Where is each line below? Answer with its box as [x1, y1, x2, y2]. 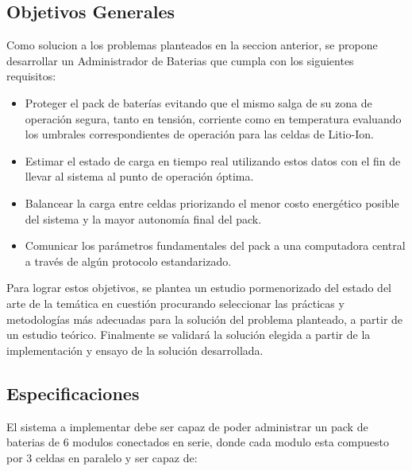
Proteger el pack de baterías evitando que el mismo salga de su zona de [25, 94, 372, 111]
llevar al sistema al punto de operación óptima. [25, 168, 254, 185]
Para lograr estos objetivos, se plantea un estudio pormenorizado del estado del [6, 279, 392, 296]
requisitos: [6, 68, 56, 84]
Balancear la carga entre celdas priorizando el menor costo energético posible [25, 194, 399, 211]
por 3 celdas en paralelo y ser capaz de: [6, 449, 198, 465]
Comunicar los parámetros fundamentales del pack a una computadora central [25, 237, 406, 254]
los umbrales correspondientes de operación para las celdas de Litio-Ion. [25, 126, 374, 142]
